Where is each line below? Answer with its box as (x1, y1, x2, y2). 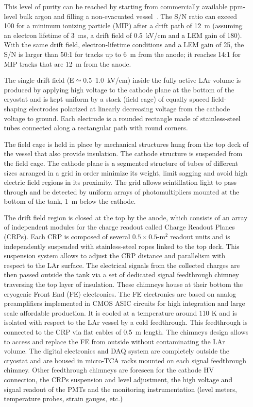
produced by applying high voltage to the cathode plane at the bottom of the (4, 84, 235, 94)
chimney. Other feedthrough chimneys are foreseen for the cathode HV (4, 365, 214, 375)
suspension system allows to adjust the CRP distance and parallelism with (4, 250, 226, 261)
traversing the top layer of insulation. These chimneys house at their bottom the (4, 279, 243, 289)
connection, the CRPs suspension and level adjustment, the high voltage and (4, 374, 233, 384)
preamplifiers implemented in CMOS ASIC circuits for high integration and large (4, 298, 245, 308)
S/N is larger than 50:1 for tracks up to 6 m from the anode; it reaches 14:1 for (4, 49, 241, 59)
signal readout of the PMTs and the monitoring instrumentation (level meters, (4, 384, 237, 394)
